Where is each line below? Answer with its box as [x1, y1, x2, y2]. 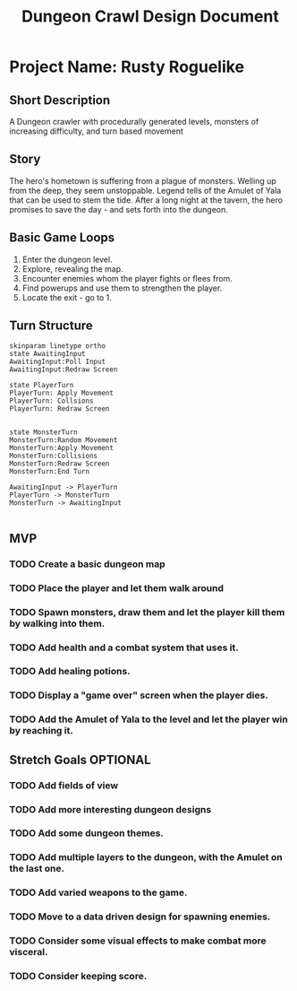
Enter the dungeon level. [21, 254, 114, 265]
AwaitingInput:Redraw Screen [9, 365, 118, 374]
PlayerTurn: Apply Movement [9, 388, 115, 398]
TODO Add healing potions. [9, 665, 132, 678]
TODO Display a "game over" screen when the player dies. [9, 689, 268, 701]
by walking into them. [9, 617, 106, 630]
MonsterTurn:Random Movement [9, 436, 118, 445]
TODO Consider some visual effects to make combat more [9, 934, 267, 947]
